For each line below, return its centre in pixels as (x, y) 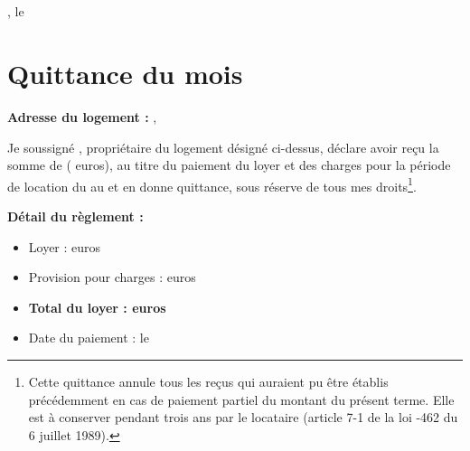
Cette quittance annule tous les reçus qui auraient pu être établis (208, 381)
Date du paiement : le (89, 338)
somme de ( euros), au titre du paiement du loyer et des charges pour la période (229, 165)
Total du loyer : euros (97, 307)
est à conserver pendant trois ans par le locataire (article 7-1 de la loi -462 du (243, 417)
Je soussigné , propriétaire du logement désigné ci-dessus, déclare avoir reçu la (223, 147)
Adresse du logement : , (82, 116)
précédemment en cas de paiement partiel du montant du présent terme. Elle (241, 399)
